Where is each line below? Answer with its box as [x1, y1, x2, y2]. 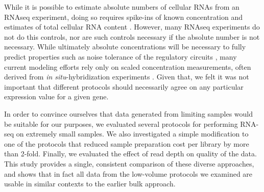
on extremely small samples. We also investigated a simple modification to [16, 128, 249, 139]
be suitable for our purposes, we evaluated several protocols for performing [4, 118, 238, 129]
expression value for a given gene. [4, 91, 109, 102]
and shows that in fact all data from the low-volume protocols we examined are [4, 168, 253, 179]
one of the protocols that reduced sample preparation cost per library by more [4, 138, 249, 149]
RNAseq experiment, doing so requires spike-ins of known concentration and [4, 11, 243, 22]
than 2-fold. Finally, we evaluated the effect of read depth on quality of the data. [4, 148, 257, 159]
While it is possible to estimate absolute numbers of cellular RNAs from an [4, 2, 239, 12]
